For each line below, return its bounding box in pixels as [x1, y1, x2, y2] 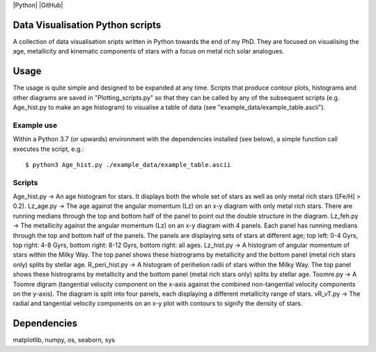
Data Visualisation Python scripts [13, 19, 162, 31]
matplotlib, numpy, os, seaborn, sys [13, 336, 115, 344]
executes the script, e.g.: [13, 145, 84, 153]
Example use [13, 120, 58, 130]
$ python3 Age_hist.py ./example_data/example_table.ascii [25, 161, 231, 168]
